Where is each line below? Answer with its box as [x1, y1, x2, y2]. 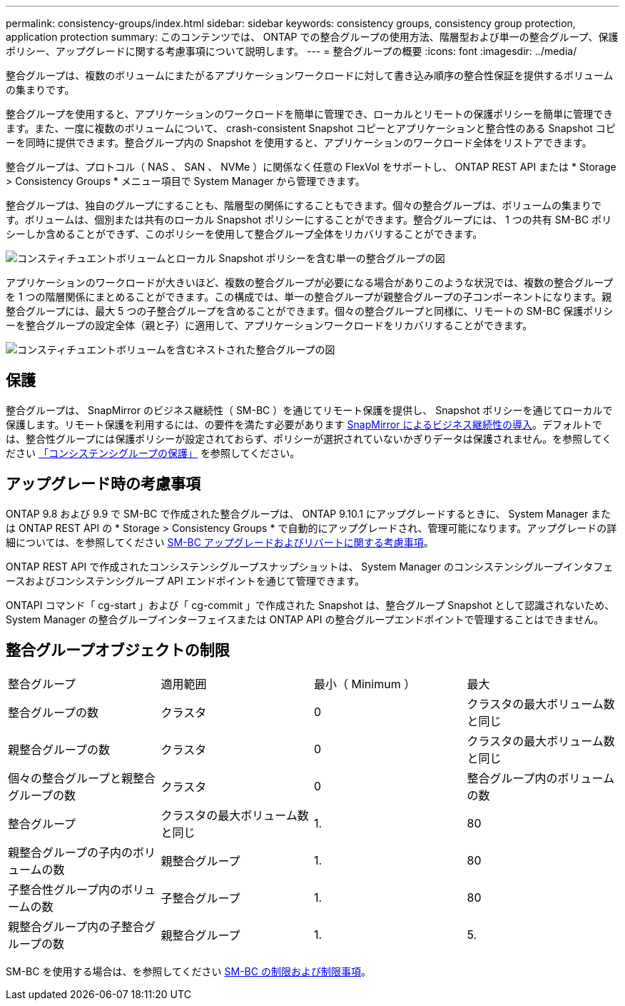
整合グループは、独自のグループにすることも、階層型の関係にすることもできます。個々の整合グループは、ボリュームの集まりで [6, 199, 601, 211]
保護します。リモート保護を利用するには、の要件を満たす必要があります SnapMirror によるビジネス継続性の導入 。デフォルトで [6, 418, 602, 431]
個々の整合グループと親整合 [8, 770, 156, 785]
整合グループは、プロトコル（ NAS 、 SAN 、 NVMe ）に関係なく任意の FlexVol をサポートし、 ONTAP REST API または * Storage [6, 161, 616, 173]
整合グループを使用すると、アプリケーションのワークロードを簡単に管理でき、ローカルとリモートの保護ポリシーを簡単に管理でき [6, 108, 614, 120]
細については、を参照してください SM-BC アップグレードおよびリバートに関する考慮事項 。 [6, 535, 434, 548]
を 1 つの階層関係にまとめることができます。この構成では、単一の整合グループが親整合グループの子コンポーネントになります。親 [6, 291, 612, 303]
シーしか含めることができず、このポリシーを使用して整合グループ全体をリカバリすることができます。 [6, 228, 483, 240]
